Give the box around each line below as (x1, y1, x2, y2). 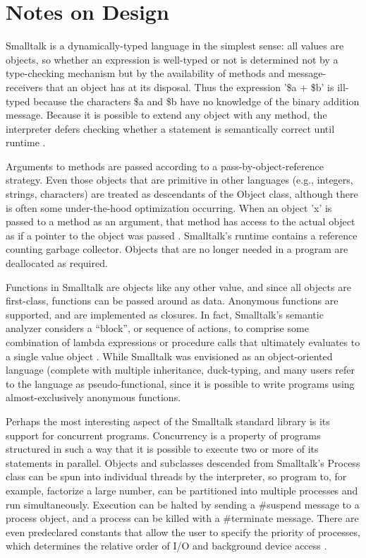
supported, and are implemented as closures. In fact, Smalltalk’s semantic (6, 307, 324, 321)
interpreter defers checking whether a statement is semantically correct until (6, 121, 335, 136)
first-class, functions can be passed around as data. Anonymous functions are (6, 293, 338, 308)
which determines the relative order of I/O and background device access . (6, 538, 327, 553)
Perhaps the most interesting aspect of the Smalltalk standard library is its (6, 413, 330, 428)
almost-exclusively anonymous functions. (6, 390, 181, 405)
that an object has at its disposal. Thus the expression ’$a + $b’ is (45, 79, 334, 94)
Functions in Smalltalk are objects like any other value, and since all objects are (6, 279, 351, 294)
